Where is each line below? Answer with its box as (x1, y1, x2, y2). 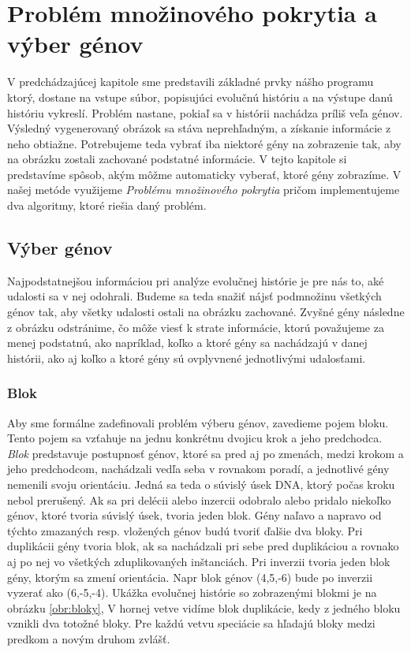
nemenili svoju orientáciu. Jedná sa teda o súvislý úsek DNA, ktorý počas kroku (7, 476, 395, 493)
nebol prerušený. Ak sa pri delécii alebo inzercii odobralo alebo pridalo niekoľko (7, 491, 391, 508)
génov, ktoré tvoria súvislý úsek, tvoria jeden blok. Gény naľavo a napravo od (7, 507, 382, 523)
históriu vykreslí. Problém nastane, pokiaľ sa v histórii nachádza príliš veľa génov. (7, 104, 403, 121)
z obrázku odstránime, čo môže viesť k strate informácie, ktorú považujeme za (7, 319, 384, 335)
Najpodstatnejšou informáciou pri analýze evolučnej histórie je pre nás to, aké (7, 272, 384, 289)
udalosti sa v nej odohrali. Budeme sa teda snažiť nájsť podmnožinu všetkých (7, 288, 382, 304)
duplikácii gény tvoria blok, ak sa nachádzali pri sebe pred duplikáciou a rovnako (7, 538, 399, 554)
